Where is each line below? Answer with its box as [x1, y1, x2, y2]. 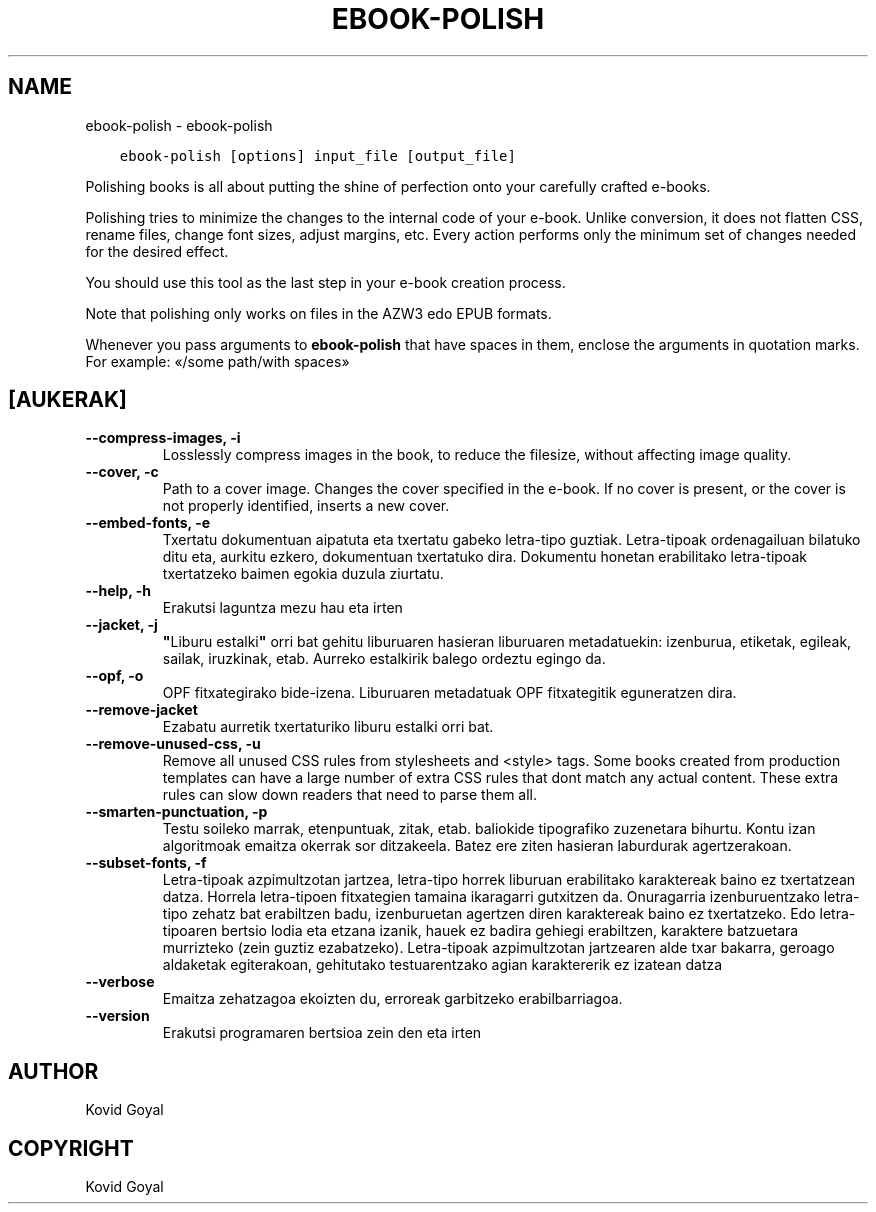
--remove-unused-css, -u [85, 735, 261, 753]
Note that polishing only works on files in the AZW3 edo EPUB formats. [85, 304, 552, 322]
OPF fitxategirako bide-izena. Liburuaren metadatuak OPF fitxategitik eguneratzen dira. [162, 684, 737, 702]
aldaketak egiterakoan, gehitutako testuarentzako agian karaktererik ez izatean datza [162, 956, 723, 974]
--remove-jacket [85, 701, 198, 719]
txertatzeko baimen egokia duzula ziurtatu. [162, 565, 444, 583]
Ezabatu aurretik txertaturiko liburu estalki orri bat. [162, 718, 494, 736]
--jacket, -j [85, 616, 158, 634]
